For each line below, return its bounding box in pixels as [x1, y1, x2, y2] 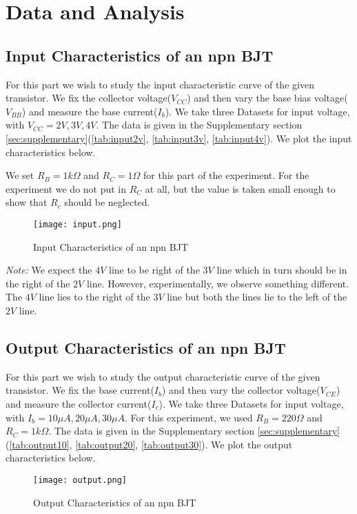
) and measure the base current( [21, 104, 158, 118]
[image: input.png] [33, 219, 122, 229]
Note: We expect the [6, 263, 92, 277]
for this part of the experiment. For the [143, 168, 309, 182]
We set [6, 168, 34, 182]
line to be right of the [108, 263, 200, 277]
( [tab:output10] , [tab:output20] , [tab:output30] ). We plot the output [6, 437, 293, 451]
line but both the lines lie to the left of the [167, 289, 347, 304]
